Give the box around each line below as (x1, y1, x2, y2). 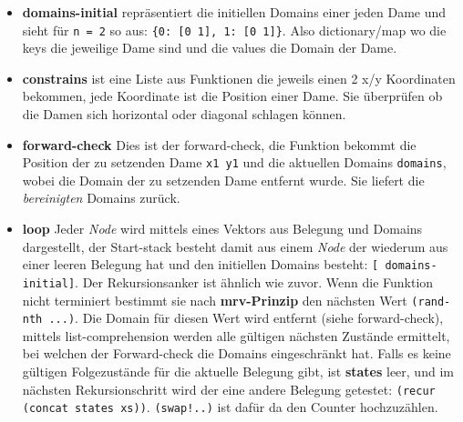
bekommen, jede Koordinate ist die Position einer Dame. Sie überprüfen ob (22, 86, 443, 105)
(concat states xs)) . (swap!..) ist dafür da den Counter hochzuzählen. (22, 397, 438, 417)
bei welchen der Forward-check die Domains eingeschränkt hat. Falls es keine (22, 344, 451, 363)
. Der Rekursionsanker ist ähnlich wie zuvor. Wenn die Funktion (75, 272, 434, 291)
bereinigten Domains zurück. (22, 188, 180, 207)
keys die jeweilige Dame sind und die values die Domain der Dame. (22, 38, 397, 57)
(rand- (411, 295, 451, 308)
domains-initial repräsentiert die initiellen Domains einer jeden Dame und (22, 3, 447, 21)
